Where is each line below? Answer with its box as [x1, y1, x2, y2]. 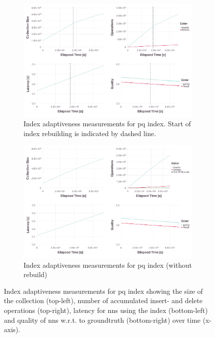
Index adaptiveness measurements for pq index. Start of [24, 118, 191, 129]
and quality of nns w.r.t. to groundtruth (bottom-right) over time [4, 314, 201, 325]
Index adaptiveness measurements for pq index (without [24, 259, 192, 270]
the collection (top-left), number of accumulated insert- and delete [4, 295, 203, 306]
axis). [4, 324, 21, 335]
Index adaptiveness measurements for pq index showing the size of [4, 285, 203, 296]
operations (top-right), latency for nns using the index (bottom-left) [4, 305, 208, 315]
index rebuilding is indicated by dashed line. [24, 128, 156, 138]
